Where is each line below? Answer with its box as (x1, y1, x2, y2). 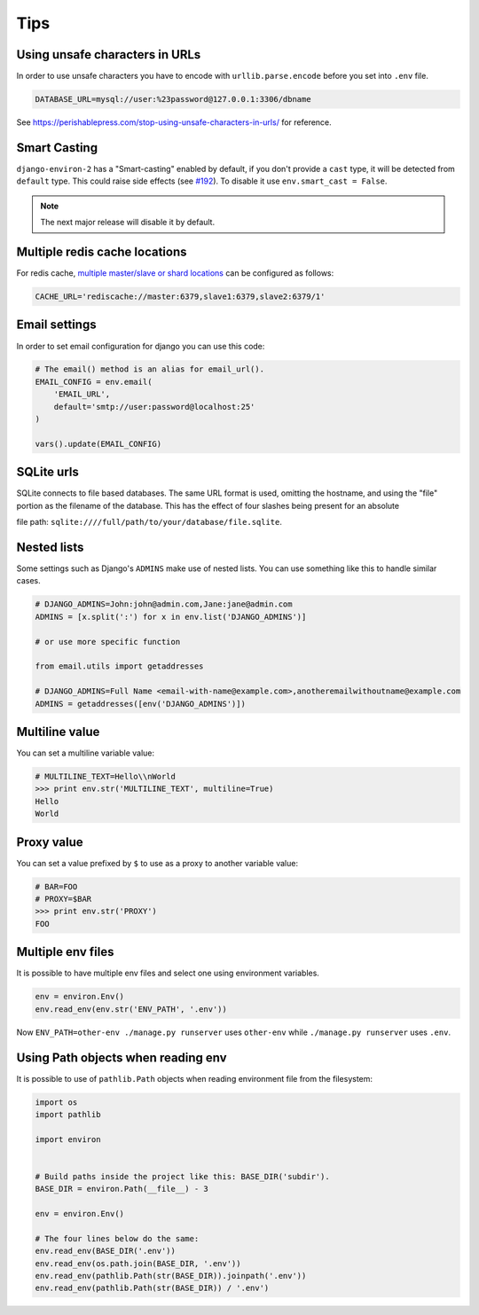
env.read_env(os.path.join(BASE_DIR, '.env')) (35, 1258, 241, 1268)
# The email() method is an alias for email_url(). (35, 364, 265, 374)
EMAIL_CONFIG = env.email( (35, 377, 153, 387)
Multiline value (16, 724, 100, 740)
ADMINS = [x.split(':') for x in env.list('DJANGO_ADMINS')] (35, 612, 307, 622)
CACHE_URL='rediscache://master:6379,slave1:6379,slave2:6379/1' (35, 292, 326, 301)
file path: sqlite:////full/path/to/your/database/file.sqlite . (16, 517, 283, 528)
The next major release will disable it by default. (40, 217, 216, 228)
